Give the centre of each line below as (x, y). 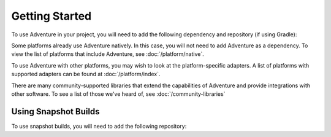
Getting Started (51, 16)
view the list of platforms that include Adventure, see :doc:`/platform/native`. (108, 54)
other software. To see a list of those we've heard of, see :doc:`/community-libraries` (118, 94)
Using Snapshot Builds (56, 112)
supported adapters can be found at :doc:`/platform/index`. (86, 74)
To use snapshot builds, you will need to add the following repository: (99, 126)
